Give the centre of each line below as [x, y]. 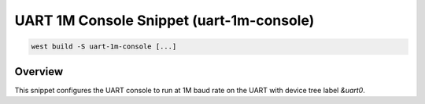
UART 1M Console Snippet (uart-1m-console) [164, 20]
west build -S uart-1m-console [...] [104, 47]
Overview [39, 72]
